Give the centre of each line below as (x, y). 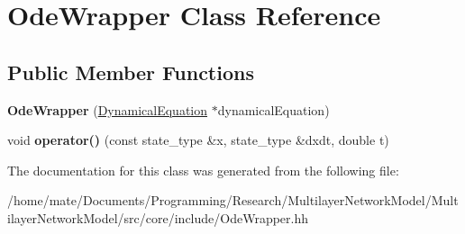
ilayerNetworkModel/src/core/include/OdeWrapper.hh (158, 217)
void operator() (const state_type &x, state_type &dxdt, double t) (198, 140)
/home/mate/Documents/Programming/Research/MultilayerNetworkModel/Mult (233, 200)
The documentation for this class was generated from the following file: (203, 170)
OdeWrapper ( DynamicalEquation (108, 109)
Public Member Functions (131, 72)
